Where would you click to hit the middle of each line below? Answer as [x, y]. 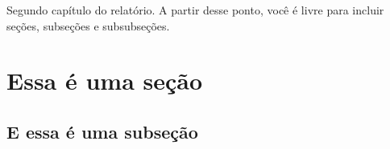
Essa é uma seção [105, 81]
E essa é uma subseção [102, 131]
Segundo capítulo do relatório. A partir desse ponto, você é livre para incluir [195, 10]
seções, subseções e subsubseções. [88, 25]
